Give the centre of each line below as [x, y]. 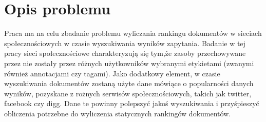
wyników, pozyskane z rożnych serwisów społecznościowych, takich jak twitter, [128, 93]
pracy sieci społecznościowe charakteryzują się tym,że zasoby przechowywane [125, 53]
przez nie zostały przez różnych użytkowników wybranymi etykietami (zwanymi [129, 63]
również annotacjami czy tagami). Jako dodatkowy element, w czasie [112, 73]
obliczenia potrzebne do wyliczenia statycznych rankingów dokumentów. [118, 113]
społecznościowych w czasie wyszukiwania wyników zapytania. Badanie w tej [125, 43]
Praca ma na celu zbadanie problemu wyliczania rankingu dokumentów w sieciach [133, 33]
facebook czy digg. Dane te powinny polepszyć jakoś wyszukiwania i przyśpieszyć [132, 103]
